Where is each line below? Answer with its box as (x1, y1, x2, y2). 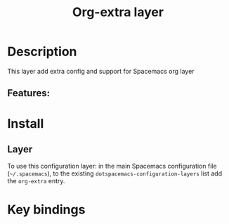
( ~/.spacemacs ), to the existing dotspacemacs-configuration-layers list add (7, 169, 223, 178)
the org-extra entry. (7, 177, 65, 185)
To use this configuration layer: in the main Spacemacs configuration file (7, 162, 217, 171)
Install (7, 115, 44, 131)
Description (7, 44, 77, 60)
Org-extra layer (72, 4, 164, 20)
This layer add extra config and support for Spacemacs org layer (7, 67, 195, 75)
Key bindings (7, 202, 86, 218)
